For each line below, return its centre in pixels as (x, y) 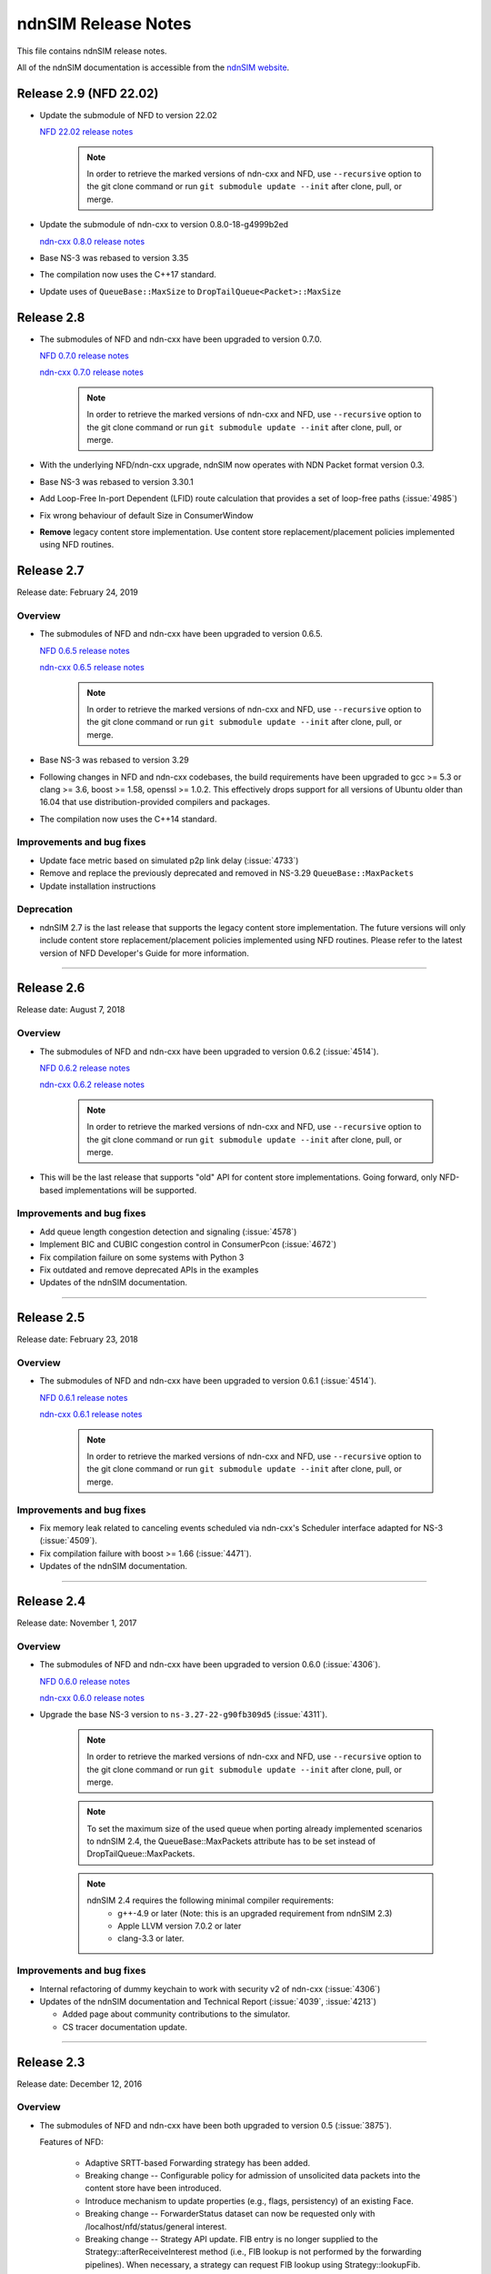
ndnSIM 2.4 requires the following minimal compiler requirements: (210, 1900)
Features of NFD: (71, 2142)
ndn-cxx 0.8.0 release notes (92, 241)
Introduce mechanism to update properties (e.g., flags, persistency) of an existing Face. (249, 2200)
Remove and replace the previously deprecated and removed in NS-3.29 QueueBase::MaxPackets (226, 873)
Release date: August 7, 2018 (71, 1010)
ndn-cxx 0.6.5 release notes (92, 668)
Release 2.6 (51, 988)
